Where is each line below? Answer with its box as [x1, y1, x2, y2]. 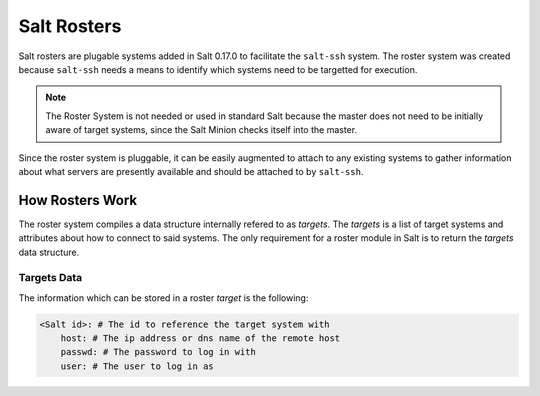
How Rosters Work [18, 191, 138, 209]
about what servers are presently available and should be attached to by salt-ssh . [18, 165, 364, 177]
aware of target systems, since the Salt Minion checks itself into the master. [45, 124, 358, 136]
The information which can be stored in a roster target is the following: [18, 291, 309, 304]
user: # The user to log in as [60, 360, 214, 372]
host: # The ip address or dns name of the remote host [60, 333, 341, 344]
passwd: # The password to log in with [60, 346, 257, 358]
